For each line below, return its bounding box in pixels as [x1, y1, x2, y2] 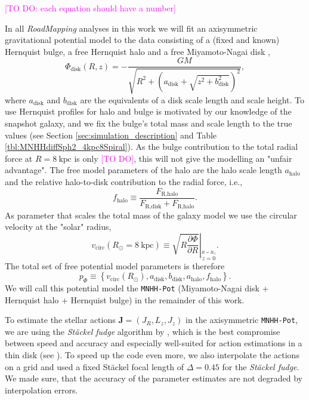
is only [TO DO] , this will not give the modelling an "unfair [74, 152, 292, 164]
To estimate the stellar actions [5, 313, 116, 326]
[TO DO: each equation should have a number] [5, 2, 176, 14]
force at [5, 152, 33, 164]
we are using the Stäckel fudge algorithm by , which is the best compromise [5, 325, 280, 337]
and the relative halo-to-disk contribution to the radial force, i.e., [5, 175, 243, 187]
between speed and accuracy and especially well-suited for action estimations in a [5, 337, 302, 349]
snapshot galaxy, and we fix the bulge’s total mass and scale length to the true [5, 117, 292, 130]
